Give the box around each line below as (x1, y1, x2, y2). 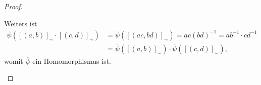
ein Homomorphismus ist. (32, 55, 111, 66)
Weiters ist (4, 18, 37, 28)
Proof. (4, 1, 23, 11)
